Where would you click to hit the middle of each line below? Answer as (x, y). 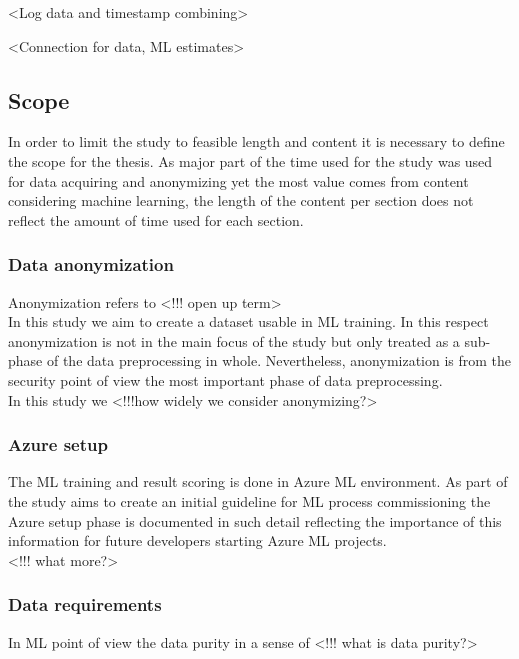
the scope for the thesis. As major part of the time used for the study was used (250, 160)
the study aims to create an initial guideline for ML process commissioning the (249, 500)
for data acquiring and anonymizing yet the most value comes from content (238, 180)
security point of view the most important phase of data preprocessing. (225, 379)
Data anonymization (91, 264)
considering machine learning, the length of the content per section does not (241, 200)
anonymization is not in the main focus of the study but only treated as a (234, 340)
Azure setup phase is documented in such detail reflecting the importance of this (255, 520)
